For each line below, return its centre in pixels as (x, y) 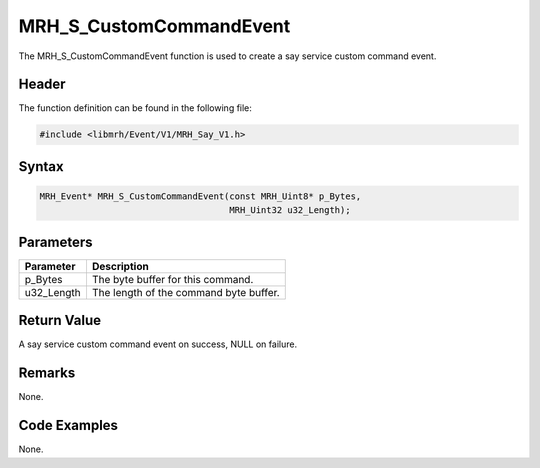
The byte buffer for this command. (172, 279)
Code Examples (68, 425)
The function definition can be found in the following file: (135, 108)
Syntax (41, 166)
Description (120, 266)
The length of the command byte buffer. (185, 292)
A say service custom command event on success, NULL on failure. (158, 344)
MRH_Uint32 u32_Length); (290, 210)
